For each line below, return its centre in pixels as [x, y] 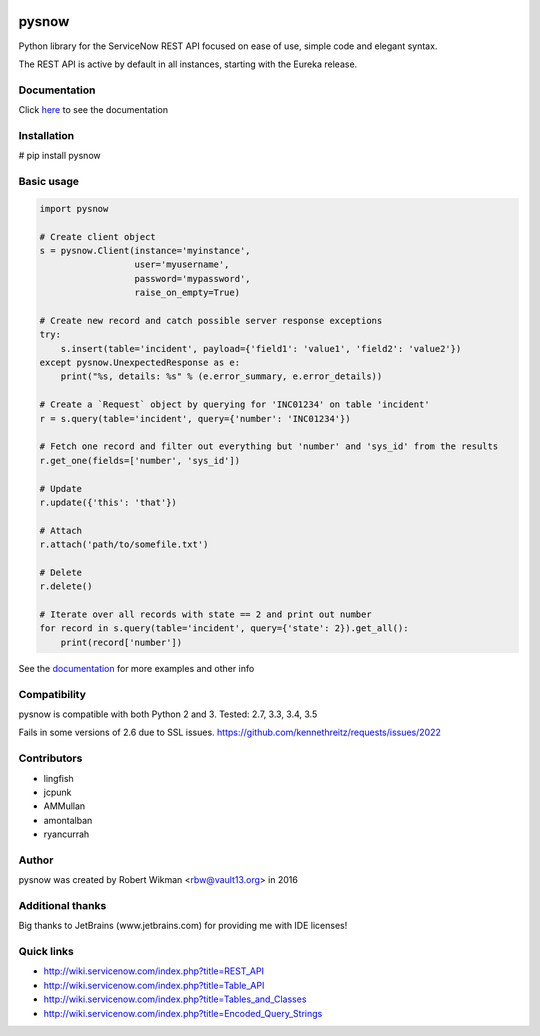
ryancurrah [66, 834]
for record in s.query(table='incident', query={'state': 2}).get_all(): [224, 628]
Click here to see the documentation [93, 110]
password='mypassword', [192, 278]
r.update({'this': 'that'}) [108, 502]
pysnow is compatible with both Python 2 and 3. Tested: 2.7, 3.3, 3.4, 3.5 [168, 714]
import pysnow [74, 208]
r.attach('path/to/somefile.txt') [124, 544]
